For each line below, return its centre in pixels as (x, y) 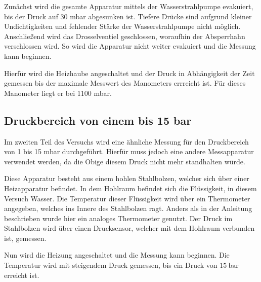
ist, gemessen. (25, 238)
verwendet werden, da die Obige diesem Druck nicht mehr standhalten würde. (125, 161)
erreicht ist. (22, 275)
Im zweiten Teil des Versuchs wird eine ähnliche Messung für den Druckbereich (126, 141)
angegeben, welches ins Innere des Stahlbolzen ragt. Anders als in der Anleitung (128, 208)
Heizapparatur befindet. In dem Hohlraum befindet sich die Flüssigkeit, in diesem (130, 188)
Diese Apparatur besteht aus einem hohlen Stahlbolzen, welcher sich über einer (127, 178)
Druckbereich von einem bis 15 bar (98, 120)
